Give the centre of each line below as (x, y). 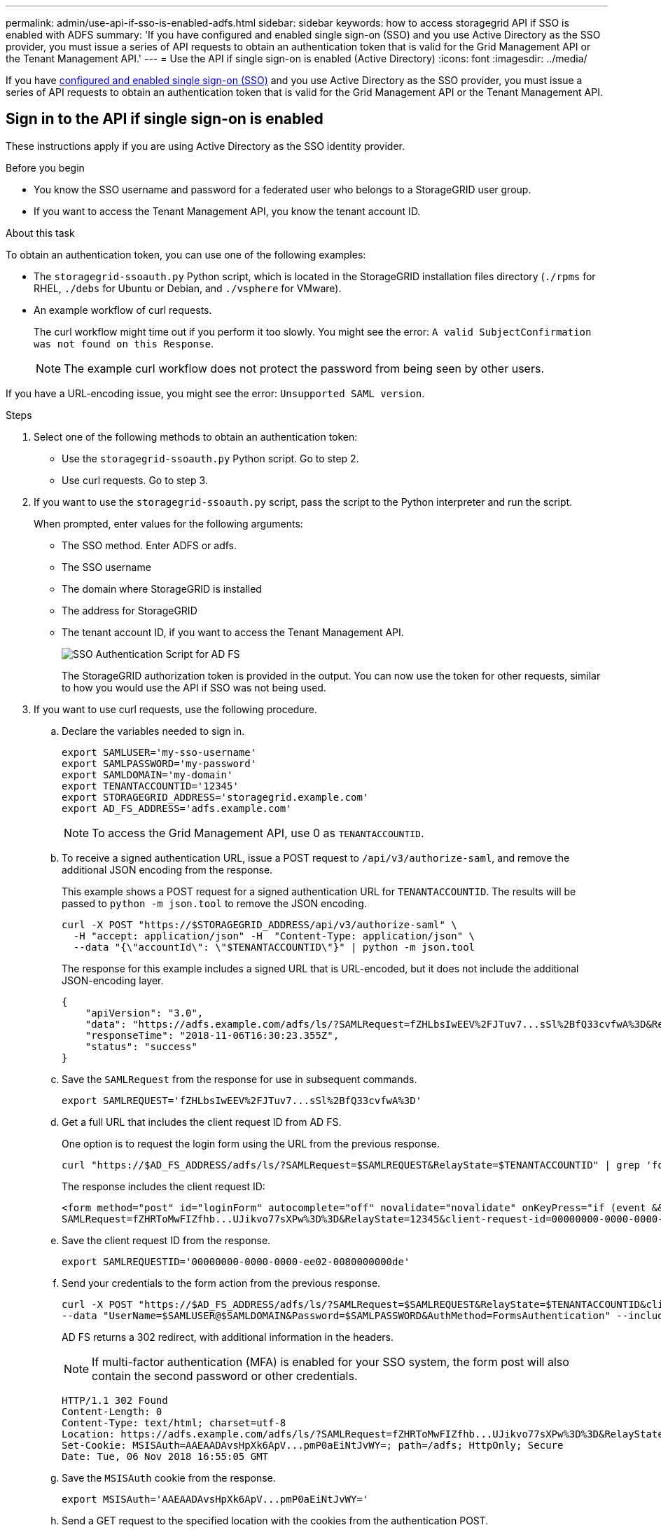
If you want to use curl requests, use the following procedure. (175, 709)
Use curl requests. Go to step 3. (135, 480)
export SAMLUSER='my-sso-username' (159, 752)
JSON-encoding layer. (113, 980)
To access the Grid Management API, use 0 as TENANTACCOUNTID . (258, 833)
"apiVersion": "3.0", (144, 1013)
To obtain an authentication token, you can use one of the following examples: (186, 254)
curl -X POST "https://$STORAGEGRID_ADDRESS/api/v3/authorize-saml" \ (259, 924)
